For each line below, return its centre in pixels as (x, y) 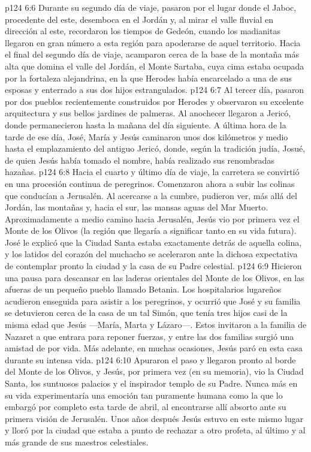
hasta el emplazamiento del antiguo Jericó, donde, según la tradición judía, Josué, (155, 148)
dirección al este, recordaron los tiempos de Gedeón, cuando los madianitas (143, 31)
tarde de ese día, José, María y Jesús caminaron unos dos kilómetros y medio (147, 136)
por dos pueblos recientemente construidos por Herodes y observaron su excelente (154, 101)
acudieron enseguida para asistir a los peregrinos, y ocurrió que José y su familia (153, 301)
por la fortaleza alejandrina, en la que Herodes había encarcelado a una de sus (148, 78)
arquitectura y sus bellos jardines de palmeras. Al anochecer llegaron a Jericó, (148, 113)
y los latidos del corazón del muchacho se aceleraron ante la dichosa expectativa (151, 254)
